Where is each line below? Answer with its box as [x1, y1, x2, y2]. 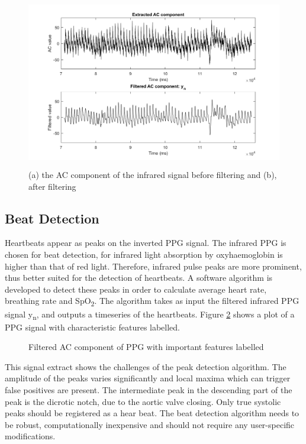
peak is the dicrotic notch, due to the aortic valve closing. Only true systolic [5, 395, 281, 407]
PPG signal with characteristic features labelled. [5, 320, 181, 333]
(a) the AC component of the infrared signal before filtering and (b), [28, 168, 277, 181]
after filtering [28, 180, 76, 192]
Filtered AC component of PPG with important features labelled [28, 341, 264, 353]
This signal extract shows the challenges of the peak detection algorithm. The [5, 360, 286, 372]
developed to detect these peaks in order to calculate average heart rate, [5, 283, 267, 295]
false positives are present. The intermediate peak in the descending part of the [5, 384, 292, 396]
